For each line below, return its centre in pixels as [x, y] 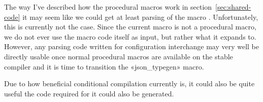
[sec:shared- [233, 7]
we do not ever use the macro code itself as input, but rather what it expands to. [130, 36]
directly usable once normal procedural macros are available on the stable [119, 56]
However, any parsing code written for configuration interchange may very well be [132, 46]
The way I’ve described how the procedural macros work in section [108, 7]
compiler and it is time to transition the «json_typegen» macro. [104, 66]
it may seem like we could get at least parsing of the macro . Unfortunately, [140, 16]
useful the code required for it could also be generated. [89, 93]
